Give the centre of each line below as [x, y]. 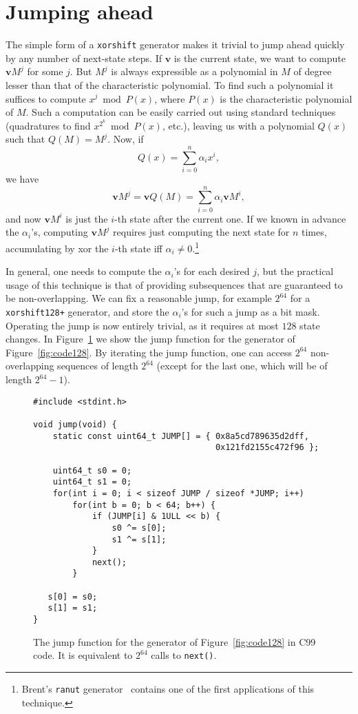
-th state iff [138, 248]
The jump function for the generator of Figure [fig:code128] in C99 [175, 641]
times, [314, 232]
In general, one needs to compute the [84, 271]
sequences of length [98, 366]
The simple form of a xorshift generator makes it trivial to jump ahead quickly [175, 44]
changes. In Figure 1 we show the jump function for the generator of [150, 339]
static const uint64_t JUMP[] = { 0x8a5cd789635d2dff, [181, 436]
